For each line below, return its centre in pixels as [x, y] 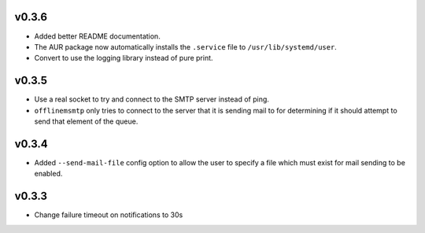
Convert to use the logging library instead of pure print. [124, 58]
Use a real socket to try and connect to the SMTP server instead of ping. [152, 99]
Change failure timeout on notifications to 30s [109, 215]
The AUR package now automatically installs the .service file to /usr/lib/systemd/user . [186, 46]
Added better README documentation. [97, 36]
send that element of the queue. [86, 121]
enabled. [48, 174]
